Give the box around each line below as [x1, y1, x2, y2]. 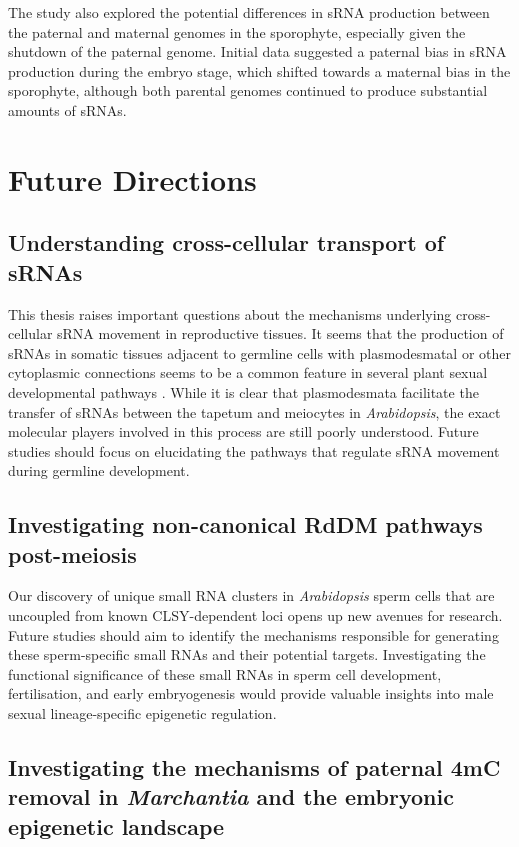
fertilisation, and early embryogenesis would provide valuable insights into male [8, 683, 494, 704]
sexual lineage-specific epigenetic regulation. [8, 703, 277, 724]
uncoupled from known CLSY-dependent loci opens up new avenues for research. [8, 605, 503, 626]
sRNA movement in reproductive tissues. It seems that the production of [57, 323, 504, 344]
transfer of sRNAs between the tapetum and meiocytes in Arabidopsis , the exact [8, 401, 501, 422]
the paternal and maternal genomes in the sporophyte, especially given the [8, 21, 466, 42]
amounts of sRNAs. [8, 99, 127, 120]
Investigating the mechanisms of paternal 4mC [8, 752, 501, 783]
